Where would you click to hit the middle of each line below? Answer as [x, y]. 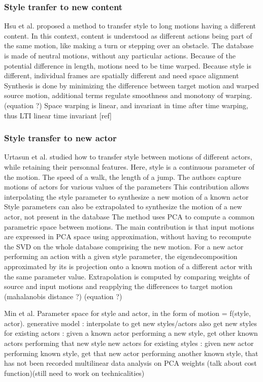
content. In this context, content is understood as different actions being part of [128, 35]
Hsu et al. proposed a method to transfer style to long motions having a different [130, 26]
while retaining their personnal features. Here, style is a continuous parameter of [129, 166]
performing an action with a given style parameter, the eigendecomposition [121, 256]
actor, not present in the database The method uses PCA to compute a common [129, 216]
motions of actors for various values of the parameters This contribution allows [127, 187]
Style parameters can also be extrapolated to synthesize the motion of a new [123, 206]
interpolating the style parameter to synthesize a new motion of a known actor [126, 196]
